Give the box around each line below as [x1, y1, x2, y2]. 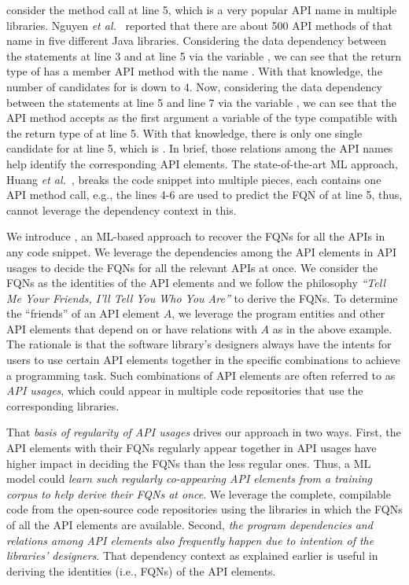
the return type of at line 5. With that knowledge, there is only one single [6, 124, 363, 141]
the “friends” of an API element [6, 305, 160, 322]
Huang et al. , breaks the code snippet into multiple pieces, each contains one [6, 171, 381, 187]
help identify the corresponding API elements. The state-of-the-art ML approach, [6, 155, 398, 171]
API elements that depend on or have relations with [6, 320, 257, 337]
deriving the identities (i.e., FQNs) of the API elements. [6, 562, 276, 579]
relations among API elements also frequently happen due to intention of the [6, 532, 374, 548]
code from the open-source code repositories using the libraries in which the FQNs [6, 501, 403, 517]
